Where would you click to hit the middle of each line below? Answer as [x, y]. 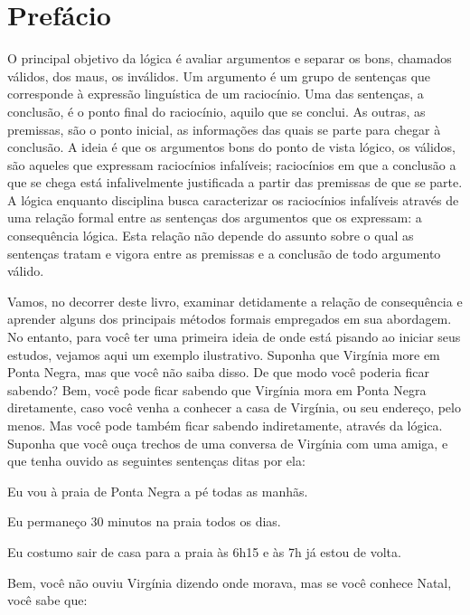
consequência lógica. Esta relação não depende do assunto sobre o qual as [211, 236]
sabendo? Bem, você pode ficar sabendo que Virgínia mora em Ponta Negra [217, 389]
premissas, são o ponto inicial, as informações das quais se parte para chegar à [224, 129]
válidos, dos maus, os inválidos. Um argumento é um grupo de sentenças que [219, 76]
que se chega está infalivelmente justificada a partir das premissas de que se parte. [235, 182]
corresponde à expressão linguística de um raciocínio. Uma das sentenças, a [216, 94]
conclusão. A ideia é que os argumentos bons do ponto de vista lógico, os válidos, [231, 147]
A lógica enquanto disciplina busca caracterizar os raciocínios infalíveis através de [233, 199]
